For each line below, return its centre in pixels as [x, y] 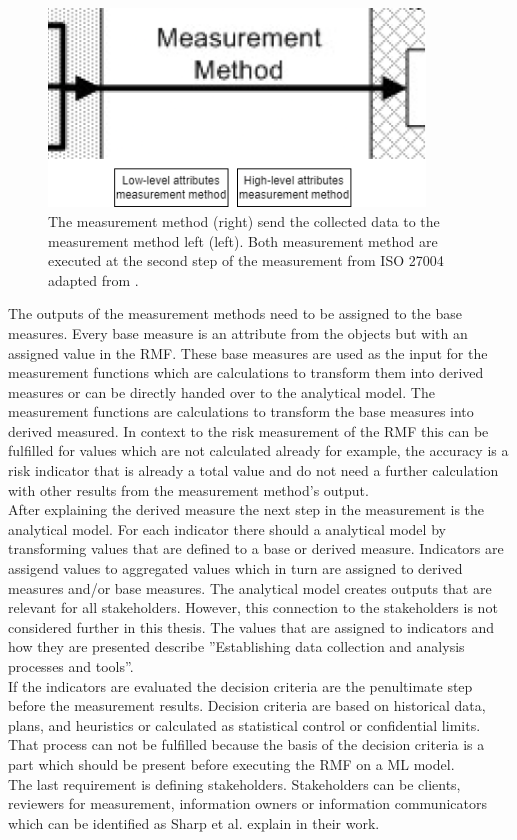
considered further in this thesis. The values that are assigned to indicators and [251, 626]
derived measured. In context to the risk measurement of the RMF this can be [248, 430]
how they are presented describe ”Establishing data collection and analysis [236, 646]
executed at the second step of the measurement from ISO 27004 [246, 260]
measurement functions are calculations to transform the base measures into [241, 411]
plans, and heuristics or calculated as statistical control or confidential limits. [244, 724]
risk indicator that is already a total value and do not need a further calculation [253, 470]
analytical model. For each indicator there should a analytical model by [227, 528]
